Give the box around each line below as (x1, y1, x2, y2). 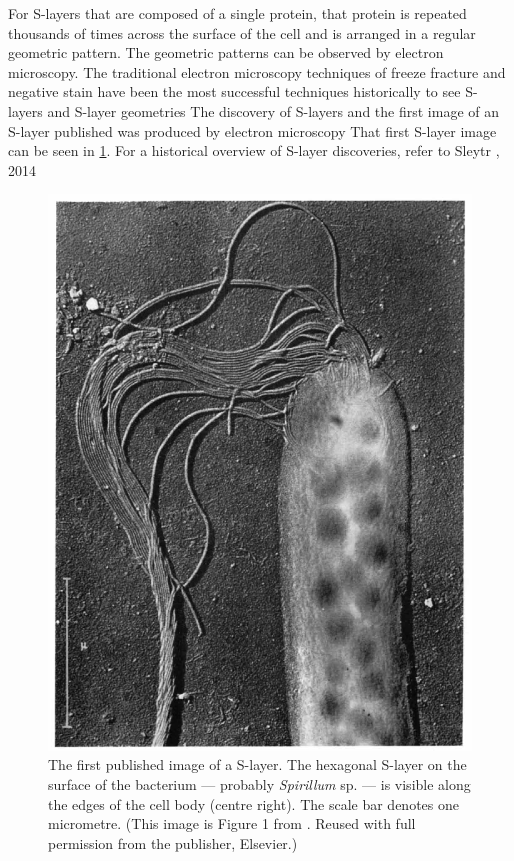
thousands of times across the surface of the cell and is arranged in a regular (8, 22, 476, 43)
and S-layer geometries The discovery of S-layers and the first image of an (47, 100, 499, 121)
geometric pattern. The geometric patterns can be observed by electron (8, 42, 444, 63)
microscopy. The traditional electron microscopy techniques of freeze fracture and (8, 61, 506, 82)
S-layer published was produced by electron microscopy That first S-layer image (8, 120, 497, 141)
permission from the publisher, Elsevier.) (48, 832, 298, 853)
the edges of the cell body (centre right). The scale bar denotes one (48, 793, 459, 814)
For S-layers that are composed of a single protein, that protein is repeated (8, 3, 467, 23)
